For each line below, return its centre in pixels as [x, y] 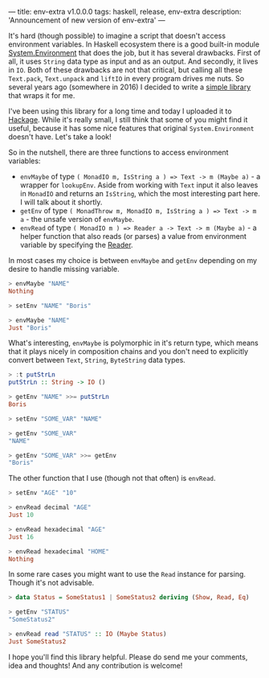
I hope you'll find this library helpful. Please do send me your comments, [128, 657]
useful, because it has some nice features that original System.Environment [131, 128]
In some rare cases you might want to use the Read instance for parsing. [127, 574]
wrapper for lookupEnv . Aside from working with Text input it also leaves [139, 185]
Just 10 [21, 515]
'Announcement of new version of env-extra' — [87, 20]
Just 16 [21, 537]
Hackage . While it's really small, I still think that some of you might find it [128, 119]
